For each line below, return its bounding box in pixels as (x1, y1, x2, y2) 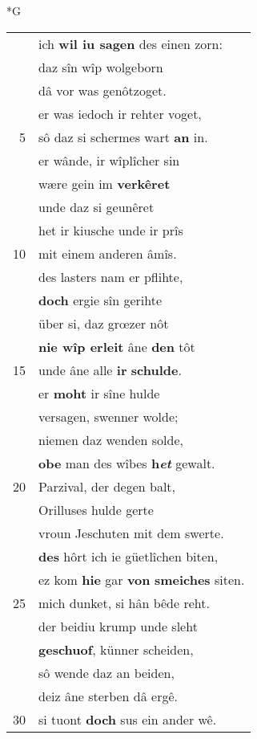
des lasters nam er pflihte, (38, 267, 183, 286)
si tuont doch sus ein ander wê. (38, 709, 217, 729)
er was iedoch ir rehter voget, (38, 104, 202, 123)
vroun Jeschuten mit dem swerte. (38, 523, 224, 542)
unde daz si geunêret (38, 197, 155, 216)
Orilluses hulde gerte (38, 500, 154, 519)
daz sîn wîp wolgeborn (38, 57, 163, 76)
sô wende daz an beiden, (38, 663, 175, 682)
